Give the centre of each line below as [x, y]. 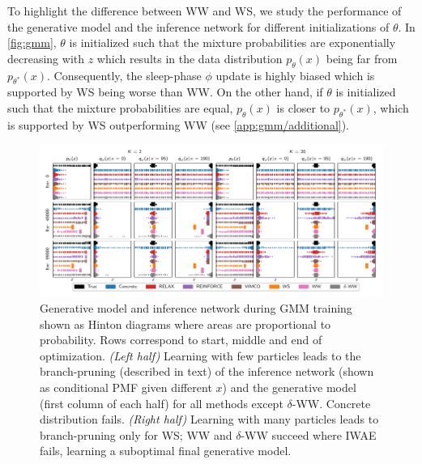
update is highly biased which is [295, 75]
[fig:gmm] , [32, 43]
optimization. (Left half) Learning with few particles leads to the [200, 355]
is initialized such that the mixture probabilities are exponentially [232, 43]
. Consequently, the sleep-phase [124, 75]
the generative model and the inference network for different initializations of [198, 26]
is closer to [303, 107]
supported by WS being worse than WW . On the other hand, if [165, 92]
